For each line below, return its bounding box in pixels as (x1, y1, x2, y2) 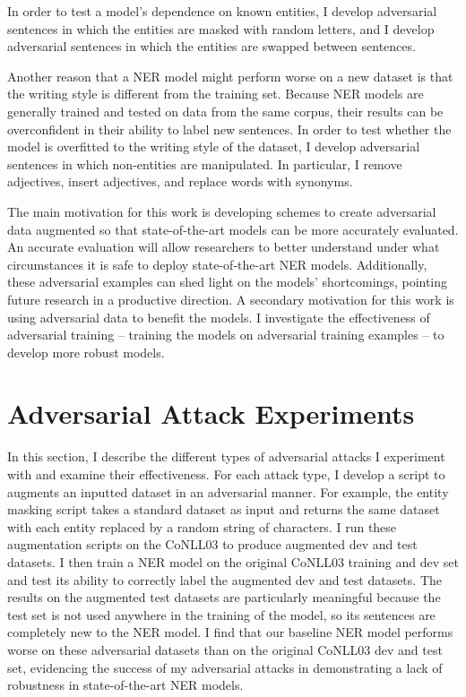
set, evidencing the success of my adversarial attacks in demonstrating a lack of (7, 658, 443, 676)
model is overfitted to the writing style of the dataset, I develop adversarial (7, 137, 420, 156)
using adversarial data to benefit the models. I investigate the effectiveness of (7, 307, 430, 326)
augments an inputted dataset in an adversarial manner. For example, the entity (7, 482, 449, 501)
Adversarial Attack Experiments (7, 395, 415, 432)
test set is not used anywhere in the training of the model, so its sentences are (7, 605, 436, 624)
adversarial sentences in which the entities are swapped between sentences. (7, 37, 416, 56)
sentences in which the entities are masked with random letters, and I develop (7, 19, 435, 38)
